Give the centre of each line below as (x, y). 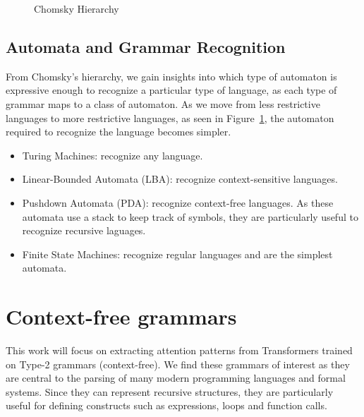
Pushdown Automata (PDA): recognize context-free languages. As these (178, 202)
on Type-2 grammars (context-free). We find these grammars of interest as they (178, 364)
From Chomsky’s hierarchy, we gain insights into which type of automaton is (171, 76)
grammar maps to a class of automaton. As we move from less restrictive (163, 103)
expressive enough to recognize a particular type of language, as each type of (171, 90)
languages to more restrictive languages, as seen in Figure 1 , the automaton (170, 117)
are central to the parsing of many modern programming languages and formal (176, 378)
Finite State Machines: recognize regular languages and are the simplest (177, 254)
